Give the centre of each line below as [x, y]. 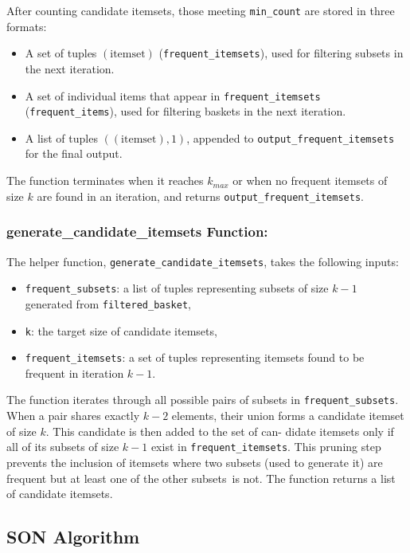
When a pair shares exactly [73, 416]
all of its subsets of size [63, 447]
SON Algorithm [73, 537]
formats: [27, 26]
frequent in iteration [74, 373]
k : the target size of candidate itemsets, [121, 330]
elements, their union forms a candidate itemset [288, 416]
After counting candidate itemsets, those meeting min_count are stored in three [201, 10]
